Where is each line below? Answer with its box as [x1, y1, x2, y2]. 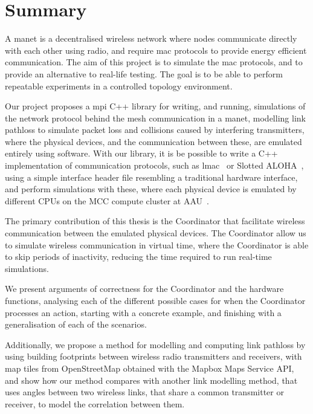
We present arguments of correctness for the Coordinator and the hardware [5, 282, 284, 295]
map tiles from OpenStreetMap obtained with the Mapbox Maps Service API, [5, 361, 294, 374]
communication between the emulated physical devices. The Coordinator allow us [5, 227, 306, 239]
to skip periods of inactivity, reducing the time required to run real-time [5, 250, 272, 263]
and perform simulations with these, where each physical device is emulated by [5, 183, 297, 195]
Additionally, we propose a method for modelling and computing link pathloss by [5, 338, 306, 351]
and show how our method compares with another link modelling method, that [5, 374, 298, 386]
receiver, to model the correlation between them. [5, 397, 185, 410]
